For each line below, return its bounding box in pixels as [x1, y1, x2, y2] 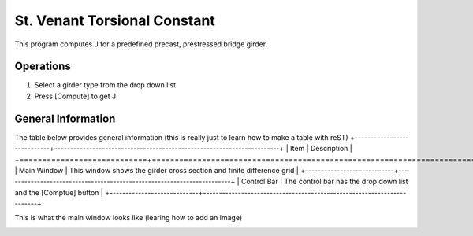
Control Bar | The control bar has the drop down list [240, 177, 408, 186]
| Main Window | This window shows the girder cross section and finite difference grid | [14, 165, 299, 175]
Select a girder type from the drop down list [34, 80, 177, 90]
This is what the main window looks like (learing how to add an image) [14, 213, 243, 223]
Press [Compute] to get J [34, 91, 117, 101]
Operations [14, 60, 71, 73]
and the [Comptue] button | [14, 187, 104, 197]
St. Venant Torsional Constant [14, 12, 216, 29]
